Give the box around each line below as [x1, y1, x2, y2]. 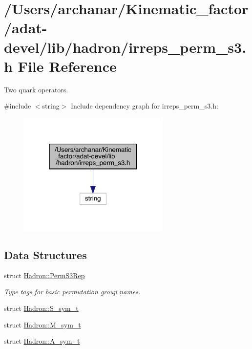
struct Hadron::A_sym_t [4, 336, 80, 346]
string [42, 101, 60, 111]
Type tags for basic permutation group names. [4, 286, 141, 297]
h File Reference [4, 56, 117, 76]
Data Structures [4, 247, 87, 262]
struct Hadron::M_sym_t [4, 319, 81, 329]
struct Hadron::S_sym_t [4, 303, 79, 313]
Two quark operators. [4, 84, 68, 94]
